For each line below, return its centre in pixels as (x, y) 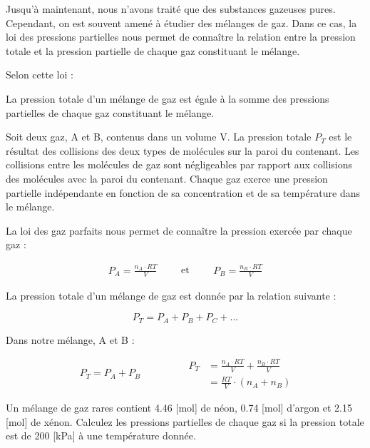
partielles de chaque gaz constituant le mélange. (110, 112)
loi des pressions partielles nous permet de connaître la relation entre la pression (181, 37)
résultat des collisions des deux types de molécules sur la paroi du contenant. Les (183, 150)
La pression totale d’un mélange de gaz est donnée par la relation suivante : (171, 296)
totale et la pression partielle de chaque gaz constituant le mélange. (153, 50)
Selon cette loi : (40, 75)
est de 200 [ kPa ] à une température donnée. (101, 436)
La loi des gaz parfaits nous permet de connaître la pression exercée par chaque (179, 230)
